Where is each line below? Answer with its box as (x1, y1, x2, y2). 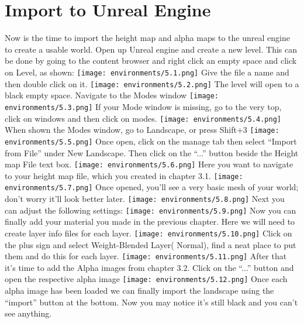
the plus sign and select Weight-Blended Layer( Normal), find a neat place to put (5, 238, 296, 250)
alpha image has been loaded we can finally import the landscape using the (5, 284, 274, 297)
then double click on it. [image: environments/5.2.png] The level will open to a (5, 77, 299, 90)
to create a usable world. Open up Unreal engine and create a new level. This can (5, 43, 297, 55)
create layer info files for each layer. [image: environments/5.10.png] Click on (5, 226, 292, 239)
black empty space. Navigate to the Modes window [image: (5, 89, 219, 101)
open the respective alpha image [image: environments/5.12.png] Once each (5, 273, 288, 285)
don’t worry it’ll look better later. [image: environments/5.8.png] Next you (5, 193, 285, 205)
